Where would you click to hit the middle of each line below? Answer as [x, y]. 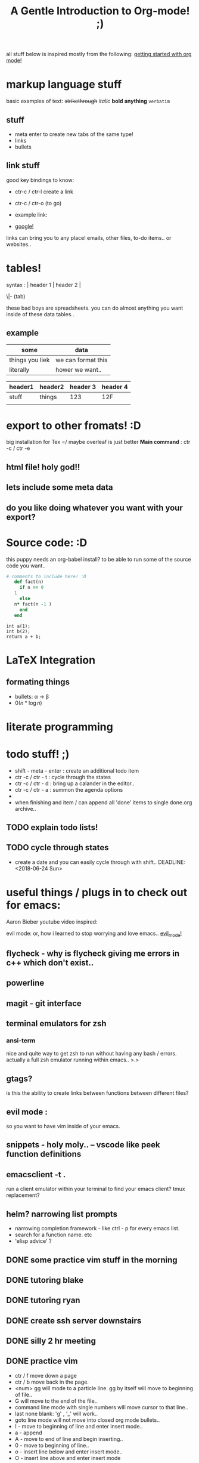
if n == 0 [32, 588]
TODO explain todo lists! [52, 828]
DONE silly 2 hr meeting [51, 1341]
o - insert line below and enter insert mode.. [69, 1452]
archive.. [26, 808]
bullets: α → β [32, 696]
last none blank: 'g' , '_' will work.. [56, 1413]
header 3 [83, 387]
